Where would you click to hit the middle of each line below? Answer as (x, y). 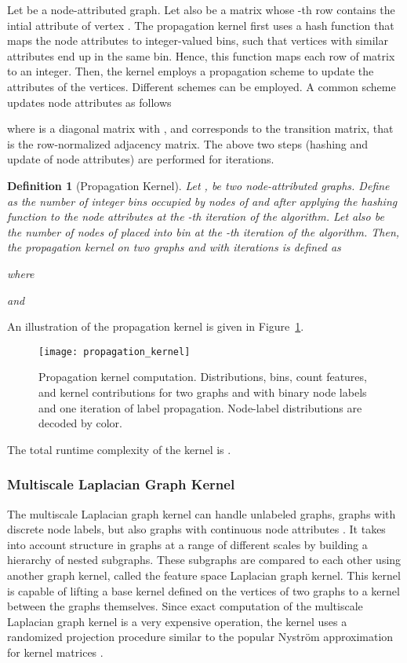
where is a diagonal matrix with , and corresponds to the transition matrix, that (200, 128)
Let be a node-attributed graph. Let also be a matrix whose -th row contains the (201, 9)
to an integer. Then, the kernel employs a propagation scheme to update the (191, 71)
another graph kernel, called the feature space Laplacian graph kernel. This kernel (204, 575)
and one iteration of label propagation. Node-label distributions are (200, 407)
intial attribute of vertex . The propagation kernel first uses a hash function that (201, 25)
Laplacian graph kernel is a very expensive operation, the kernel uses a (177, 621)
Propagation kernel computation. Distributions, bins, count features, (203, 377)
